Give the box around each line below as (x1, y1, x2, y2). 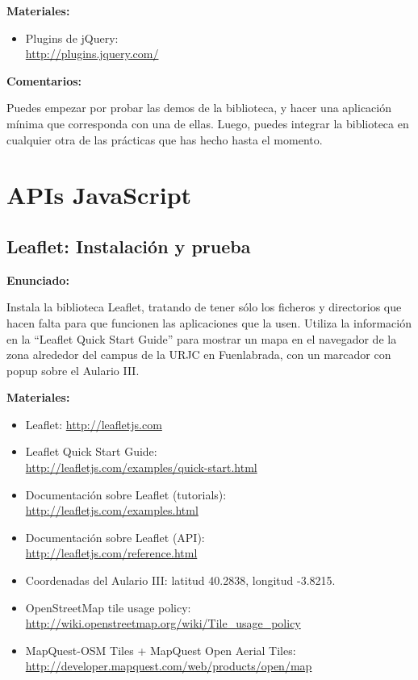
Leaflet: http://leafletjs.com (25, 415, 162, 432)
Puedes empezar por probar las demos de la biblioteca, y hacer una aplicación (6, 99, 392, 116)
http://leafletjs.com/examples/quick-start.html (25, 459, 257, 476)
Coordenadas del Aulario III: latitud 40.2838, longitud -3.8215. (25, 572, 336, 589)
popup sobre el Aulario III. (6, 361, 140, 378)
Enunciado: (6, 271, 69, 288)
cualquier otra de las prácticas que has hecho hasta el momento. (6, 131, 323, 148)
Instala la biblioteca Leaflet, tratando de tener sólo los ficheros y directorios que (6, 298, 402, 315)
